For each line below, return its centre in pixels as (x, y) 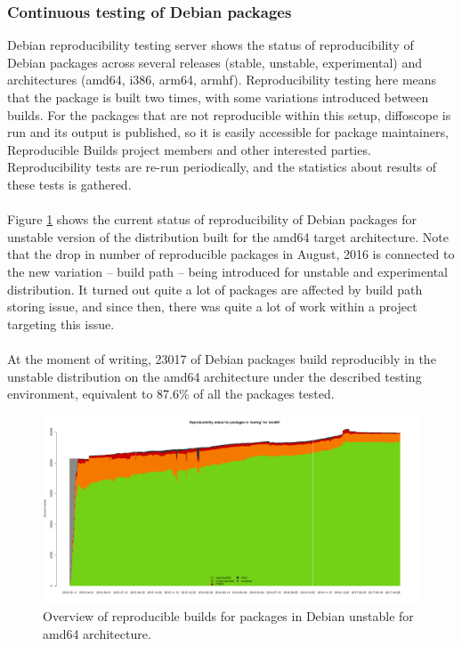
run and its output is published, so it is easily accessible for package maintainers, (228, 132)
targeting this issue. (61, 323)
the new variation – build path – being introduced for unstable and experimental (227, 271)
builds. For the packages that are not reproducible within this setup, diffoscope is (229, 114)
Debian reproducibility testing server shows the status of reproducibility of (211, 45)
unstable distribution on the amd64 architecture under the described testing (215, 376)
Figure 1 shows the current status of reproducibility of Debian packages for (212, 219)
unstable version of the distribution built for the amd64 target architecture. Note (228, 236)
